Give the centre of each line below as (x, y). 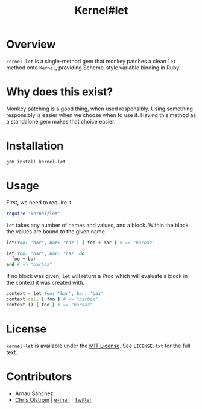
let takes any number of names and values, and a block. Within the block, (98, 225)
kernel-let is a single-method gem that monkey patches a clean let (91, 61)
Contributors (39, 376)
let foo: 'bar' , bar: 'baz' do (46, 253)
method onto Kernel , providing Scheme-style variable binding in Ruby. (93, 68)
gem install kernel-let (36, 162)
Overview (31, 44)
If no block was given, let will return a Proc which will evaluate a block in (97, 276)
